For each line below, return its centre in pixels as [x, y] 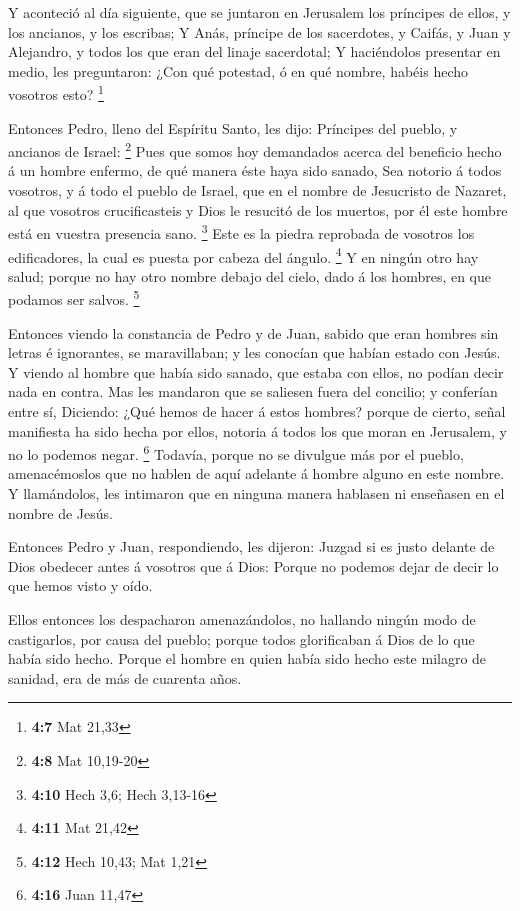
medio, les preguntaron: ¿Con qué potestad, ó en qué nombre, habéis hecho [238, 70]
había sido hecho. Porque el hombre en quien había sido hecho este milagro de [247, 658]
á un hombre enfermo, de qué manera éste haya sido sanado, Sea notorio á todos [255, 170]
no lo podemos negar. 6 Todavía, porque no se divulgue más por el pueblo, [236, 452]
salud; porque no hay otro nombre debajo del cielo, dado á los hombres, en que [250, 275]
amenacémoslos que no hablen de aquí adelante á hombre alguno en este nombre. [256, 473]
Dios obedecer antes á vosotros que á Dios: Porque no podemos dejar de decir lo [253, 565]
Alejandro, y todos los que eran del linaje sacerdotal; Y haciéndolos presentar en [254, 51]
